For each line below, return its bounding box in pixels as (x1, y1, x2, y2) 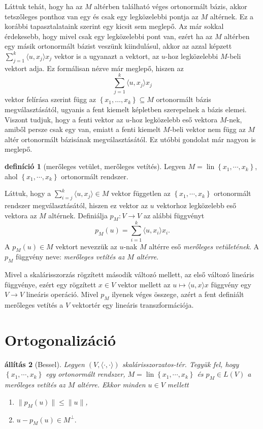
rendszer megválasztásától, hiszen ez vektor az (5, 200, 148, 211)
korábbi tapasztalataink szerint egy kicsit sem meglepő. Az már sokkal (5, 21, 224, 31)
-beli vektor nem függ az (170, 124, 246, 135)
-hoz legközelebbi (165, 50, 218, 61)
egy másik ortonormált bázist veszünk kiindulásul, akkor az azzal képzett (5, 41, 232, 51)
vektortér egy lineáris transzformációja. (72, 300, 194, 310)
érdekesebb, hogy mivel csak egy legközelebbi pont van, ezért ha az (5, 30, 213, 41)
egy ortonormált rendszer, (46, 369, 125, 379)
